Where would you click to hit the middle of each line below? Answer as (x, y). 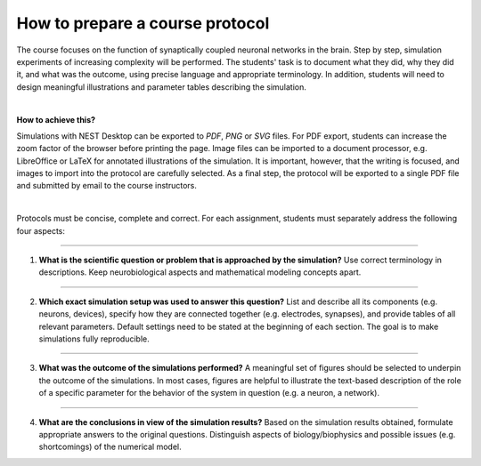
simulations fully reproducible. (94, 339)
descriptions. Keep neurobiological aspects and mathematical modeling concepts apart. (200, 272)
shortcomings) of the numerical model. (110, 447)
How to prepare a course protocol (143, 23)
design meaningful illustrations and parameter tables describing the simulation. (161, 87)
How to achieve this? (56, 119)
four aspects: (41, 230)
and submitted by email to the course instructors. (107, 186)
